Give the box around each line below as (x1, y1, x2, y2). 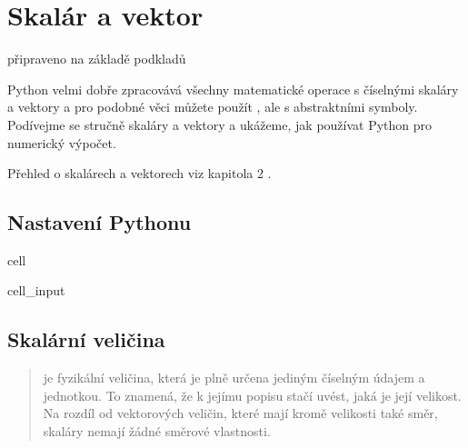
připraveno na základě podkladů (7, 49, 186, 68)
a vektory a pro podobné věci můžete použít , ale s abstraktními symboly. (7, 97, 418, 116)
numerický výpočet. (7, 133, 116, 152)
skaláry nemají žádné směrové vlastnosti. (43, 422, 271, 441)
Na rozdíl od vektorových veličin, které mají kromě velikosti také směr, (43, 403, 438, 423)
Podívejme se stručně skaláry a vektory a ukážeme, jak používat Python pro (7, 114, 433, 134)
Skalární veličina (7, 325, 165, 353)
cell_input (7, 281, 65, 300)
